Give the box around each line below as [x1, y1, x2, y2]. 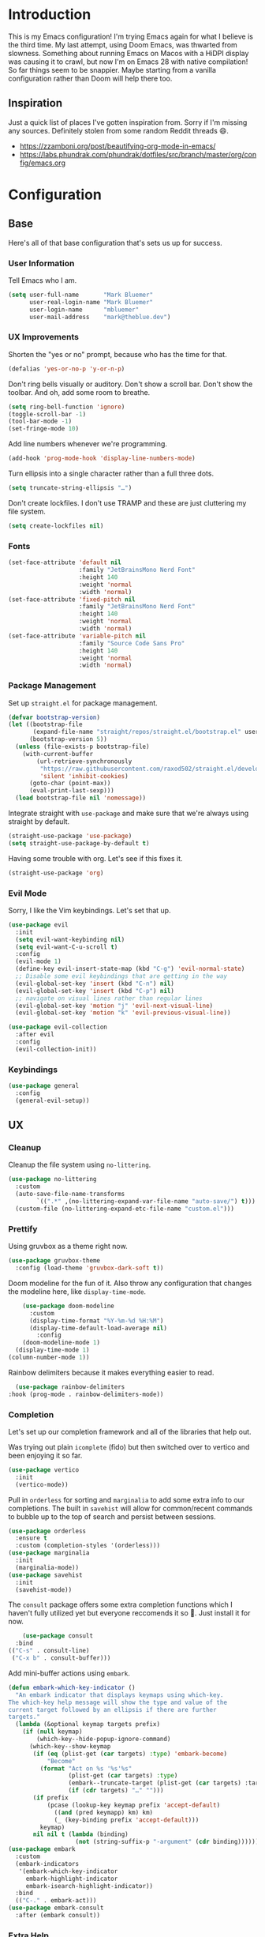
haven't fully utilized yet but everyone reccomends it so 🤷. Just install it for [8, 1608, 251, 1618]
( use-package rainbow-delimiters [15, 1382, 125, 1391]
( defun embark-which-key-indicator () [8, 1683, 136, 1691]
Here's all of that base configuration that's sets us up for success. [8, 238, 222, 247]
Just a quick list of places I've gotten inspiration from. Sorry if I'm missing [8, 117, 248, 127]
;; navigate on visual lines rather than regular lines [15, 994, 203, 1002]
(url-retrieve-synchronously [36, 757, 132, 765]
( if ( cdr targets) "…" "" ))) [68, 1787, 164, 1795]
